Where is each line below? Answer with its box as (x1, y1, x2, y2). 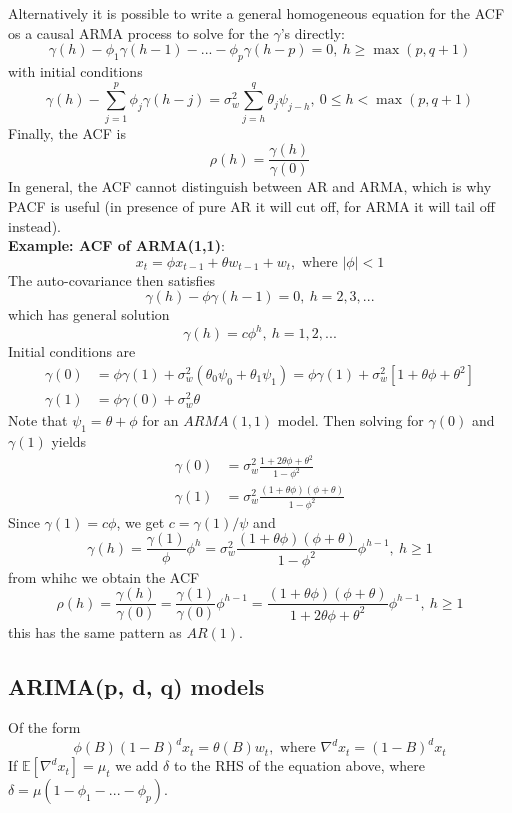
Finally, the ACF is (8, 122, 126, 143)
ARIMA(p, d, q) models (8, 670, 265, 701)
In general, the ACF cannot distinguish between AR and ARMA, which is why (8, 176, 492, 197)
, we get (116, 511, 165, 532)
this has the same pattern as (8, 621, 182, 642)
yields (51, 430, 87, 451)
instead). (8, 215, 61, 236)
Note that (8, 410, 68, 431)
